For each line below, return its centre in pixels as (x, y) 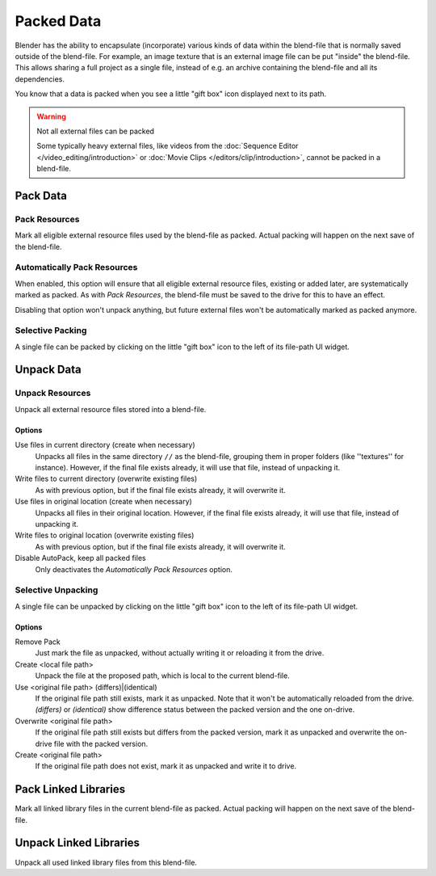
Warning (51, 116)
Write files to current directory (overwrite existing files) (106, 479)
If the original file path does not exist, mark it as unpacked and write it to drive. (166, 766)
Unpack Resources (53, 394)
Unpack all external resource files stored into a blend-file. (111, 409)
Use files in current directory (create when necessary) (105, 445)
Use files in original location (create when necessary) (104, 502)
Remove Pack (38, 642)
